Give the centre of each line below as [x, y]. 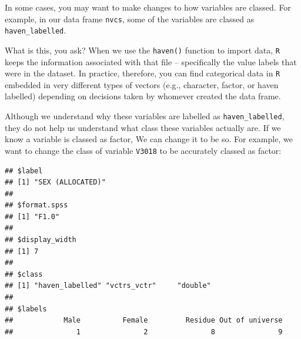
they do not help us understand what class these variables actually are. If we [143, 127]
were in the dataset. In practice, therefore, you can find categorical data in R [143, 73]
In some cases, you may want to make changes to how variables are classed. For [148, 7]
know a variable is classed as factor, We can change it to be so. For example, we [149, 139]
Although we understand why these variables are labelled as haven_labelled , [145, 116]
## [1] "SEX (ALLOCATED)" [55, 182]
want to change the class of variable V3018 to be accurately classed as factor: [143, 150]
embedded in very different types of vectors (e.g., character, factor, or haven [142, 84]
